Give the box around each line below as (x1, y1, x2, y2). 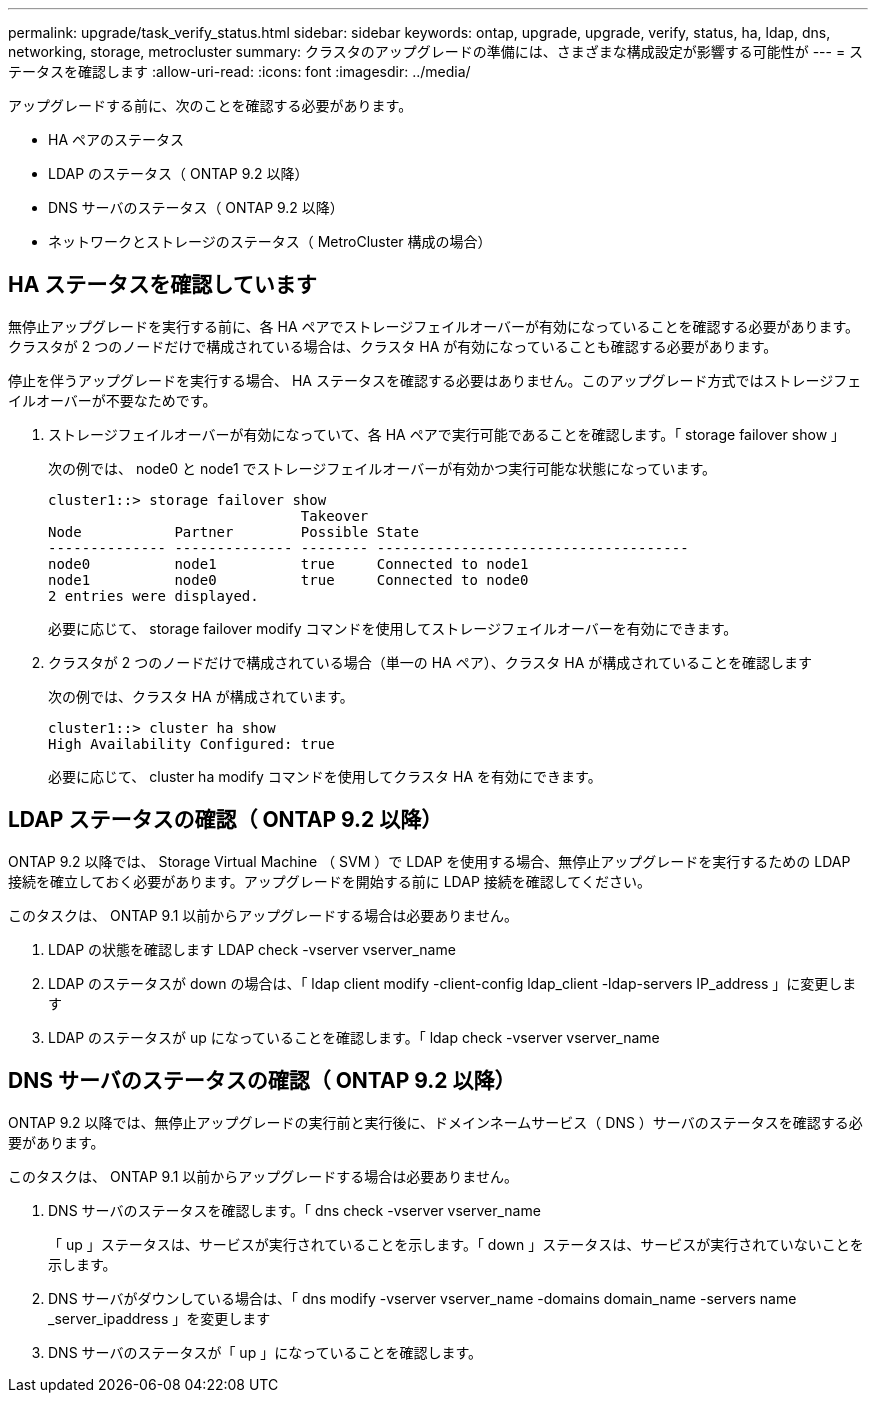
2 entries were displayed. (48, 587, 259, 604)
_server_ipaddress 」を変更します (48, 1309, 271, 1327)
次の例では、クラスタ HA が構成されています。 (48, 687, 354, 705)
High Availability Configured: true (48, 735, 335, 752)
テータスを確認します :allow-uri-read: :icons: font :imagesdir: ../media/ (8, 63, 471, 80)
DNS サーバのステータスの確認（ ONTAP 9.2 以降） (8, 1068, 516, 1094)
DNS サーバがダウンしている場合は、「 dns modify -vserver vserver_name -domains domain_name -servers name (48, 1289, 797, 1307)
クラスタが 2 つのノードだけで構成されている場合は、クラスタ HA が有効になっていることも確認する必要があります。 (8, 337, 778, 355)
